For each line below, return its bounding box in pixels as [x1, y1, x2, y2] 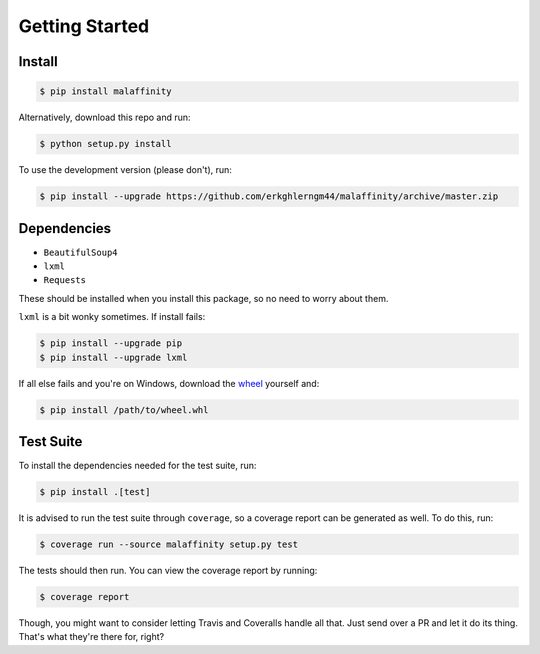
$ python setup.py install [39, 138, 172, 150]
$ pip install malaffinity [39, 86, 172, 97]
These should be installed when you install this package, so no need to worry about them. [18, 292, 389, 304]
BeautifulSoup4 [43, 246, 119, 258]
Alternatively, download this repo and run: [18, 111, 191, 124]
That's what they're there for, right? [18, 631, 165, 643]
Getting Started [18, 15, 150, 37]
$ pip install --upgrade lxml [39, 351, 188, 363]
